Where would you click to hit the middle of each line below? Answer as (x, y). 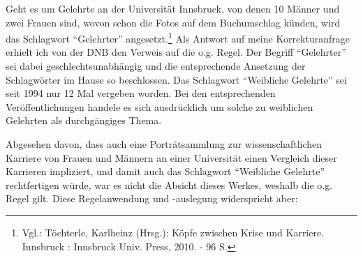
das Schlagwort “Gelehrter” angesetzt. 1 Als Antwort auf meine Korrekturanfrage (178, 37)
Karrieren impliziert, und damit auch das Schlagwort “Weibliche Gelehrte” (165, 171)
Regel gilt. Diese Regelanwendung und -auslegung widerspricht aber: (152, 198)
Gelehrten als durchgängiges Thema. (84, 120)
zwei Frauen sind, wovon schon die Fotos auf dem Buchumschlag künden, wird (173, 22)
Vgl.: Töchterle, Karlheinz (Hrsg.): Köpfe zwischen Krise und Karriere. (173, 232)
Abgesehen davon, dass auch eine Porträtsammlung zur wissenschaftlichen (164, 144)
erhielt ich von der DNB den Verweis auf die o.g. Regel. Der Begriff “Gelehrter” (176, 52)
